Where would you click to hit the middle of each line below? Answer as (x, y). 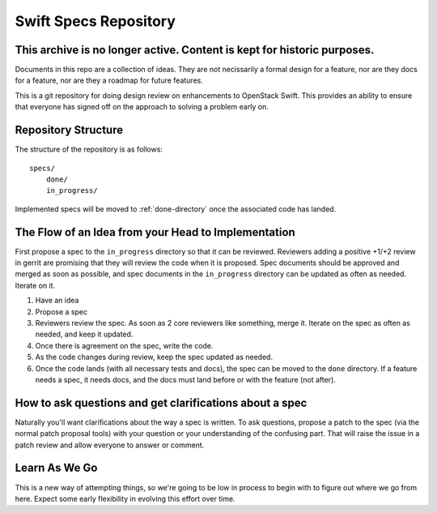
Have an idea (57, 301)
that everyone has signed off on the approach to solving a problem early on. (142, 107)
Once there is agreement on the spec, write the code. (124, 345)
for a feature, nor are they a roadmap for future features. (109, 80)
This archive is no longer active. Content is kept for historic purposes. (195, 50)
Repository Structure (69, 130)
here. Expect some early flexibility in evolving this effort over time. (125, 498)
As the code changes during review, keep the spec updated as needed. (154, 357)
